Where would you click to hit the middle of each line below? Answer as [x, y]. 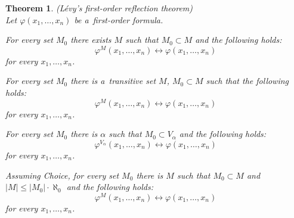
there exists [91, 40]
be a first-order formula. [119, 19]
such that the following [247, 81]
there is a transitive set [113, 81]
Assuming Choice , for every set [62, 175]
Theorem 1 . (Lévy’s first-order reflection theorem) [99, 8]
